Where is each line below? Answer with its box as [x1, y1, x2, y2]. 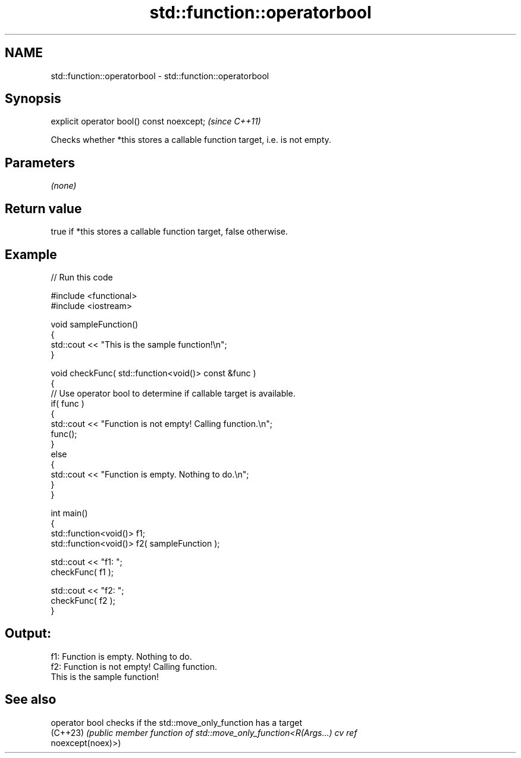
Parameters [5, 155, 75, 170]
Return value [5, 201, 82, 216]
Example [5, 247, 57, 262]
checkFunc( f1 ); [51, 566, 114, 577]
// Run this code [51, 272, 113, 282]
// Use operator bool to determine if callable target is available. [51, 388, 296, 398]
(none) [51, 180, 77, 191]
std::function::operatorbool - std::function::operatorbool [51, 70, 269, 81]
